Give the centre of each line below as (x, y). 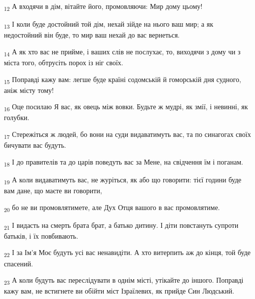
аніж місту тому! (29, 90)
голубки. (17, 117)
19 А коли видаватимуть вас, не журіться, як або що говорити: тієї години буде (123, 180)
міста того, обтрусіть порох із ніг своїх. (64, 62)
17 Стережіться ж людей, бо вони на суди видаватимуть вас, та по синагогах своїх (127, 135)
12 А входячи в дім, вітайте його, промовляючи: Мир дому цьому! (103, 7)
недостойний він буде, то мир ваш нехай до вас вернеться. (92, 35)
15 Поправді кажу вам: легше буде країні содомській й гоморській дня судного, (123, 80)
